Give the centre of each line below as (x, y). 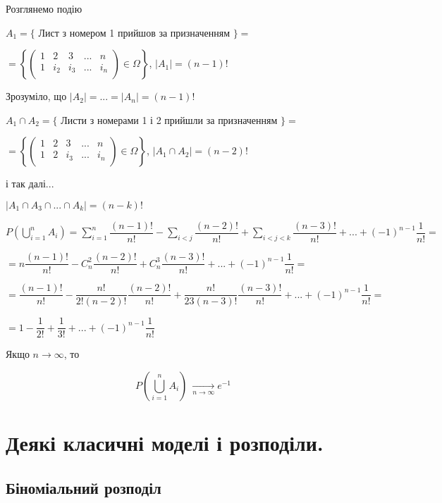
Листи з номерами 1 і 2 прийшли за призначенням (169, 119)
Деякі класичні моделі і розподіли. (165, 442)
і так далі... (30, 184)
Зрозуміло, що (36, 96)
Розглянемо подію (44, 8)
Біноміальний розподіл (84, 487)
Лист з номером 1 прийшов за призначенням (134, 32)
